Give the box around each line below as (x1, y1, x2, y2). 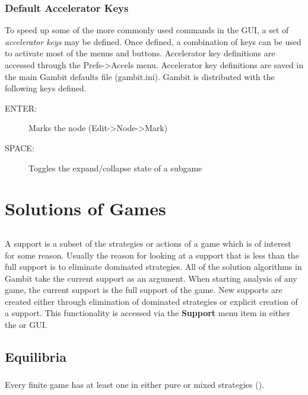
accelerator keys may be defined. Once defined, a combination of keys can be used (5, 35, 301, 47)
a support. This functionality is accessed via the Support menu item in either (5, 307, 290, 319)
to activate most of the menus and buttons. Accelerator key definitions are (5, 47, 275, 59)
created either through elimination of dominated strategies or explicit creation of (5, 295, 298, 307)
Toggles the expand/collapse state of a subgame (28, 161, 202, 174)
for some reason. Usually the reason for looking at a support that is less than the (5, 249, 299, 261)
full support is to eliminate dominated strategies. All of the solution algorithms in (5, 260, 302, 273)
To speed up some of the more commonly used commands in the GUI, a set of (5, 24, 289, 36)
